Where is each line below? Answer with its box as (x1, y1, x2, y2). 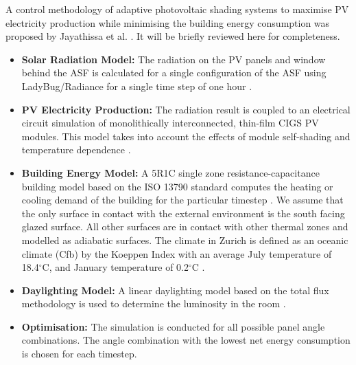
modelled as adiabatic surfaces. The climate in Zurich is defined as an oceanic (21, 232, 348, 247)
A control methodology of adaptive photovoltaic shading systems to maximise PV (5, 2, 349, 16)
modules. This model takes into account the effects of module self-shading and (21, 129, 351, 143)
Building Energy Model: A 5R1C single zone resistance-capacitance (21, 165, 320, 179)
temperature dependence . (21, 142, 131, 157)
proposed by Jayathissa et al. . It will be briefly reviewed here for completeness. (5, 29, 340, 43)
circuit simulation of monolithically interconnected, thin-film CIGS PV (21, 115, 319, 130)
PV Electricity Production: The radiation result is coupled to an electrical (21, 102, 351, 116)
